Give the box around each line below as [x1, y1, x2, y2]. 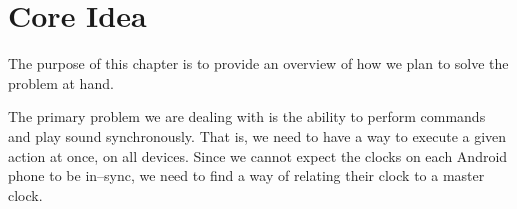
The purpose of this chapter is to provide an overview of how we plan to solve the [8, 53, 509, 74]
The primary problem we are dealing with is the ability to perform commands [8, 106, 486, 127]
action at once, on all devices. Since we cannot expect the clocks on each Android [8, 145, 508, 166]
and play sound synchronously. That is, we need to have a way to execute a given [8, 125, 507, 146]
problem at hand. [8, 72, 114, 93]
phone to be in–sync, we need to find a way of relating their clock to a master [8, 165, 485, 186]
